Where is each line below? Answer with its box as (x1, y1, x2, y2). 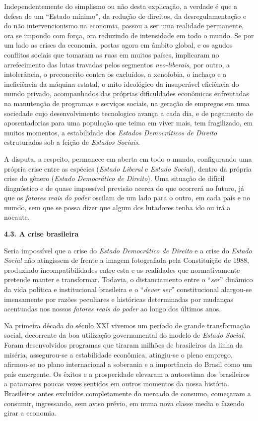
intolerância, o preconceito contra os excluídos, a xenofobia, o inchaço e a (4, 69, 227, 79)
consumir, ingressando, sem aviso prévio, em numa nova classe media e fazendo (4, 398, 244, 408)
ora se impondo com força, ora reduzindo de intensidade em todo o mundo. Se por (4, 30, 254, 40)
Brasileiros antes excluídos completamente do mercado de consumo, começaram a (4, 388, 251, 398)
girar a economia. (4, 408, 57, 418)
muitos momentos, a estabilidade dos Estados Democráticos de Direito (4, 127, 217, 137)
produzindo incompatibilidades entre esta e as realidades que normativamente (4, 264, 240, 275)
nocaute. (4, 212, 30, 222)
